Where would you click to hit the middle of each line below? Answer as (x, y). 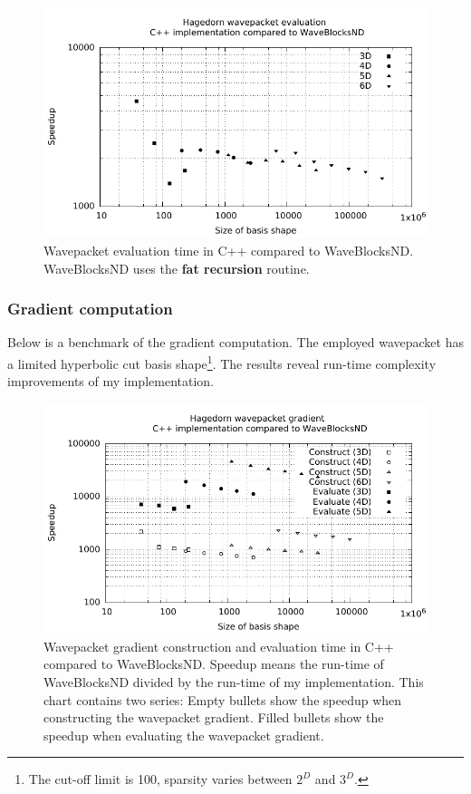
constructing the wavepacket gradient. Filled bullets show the (214, 717)
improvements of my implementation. (111, 381)
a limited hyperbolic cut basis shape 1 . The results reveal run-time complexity (222, 362)
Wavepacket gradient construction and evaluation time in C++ (219, 646)
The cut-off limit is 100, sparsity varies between (160, 779)
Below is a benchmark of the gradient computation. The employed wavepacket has (235, 342)
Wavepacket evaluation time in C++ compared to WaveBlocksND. (229, 250)
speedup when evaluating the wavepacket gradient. (184, 735)
